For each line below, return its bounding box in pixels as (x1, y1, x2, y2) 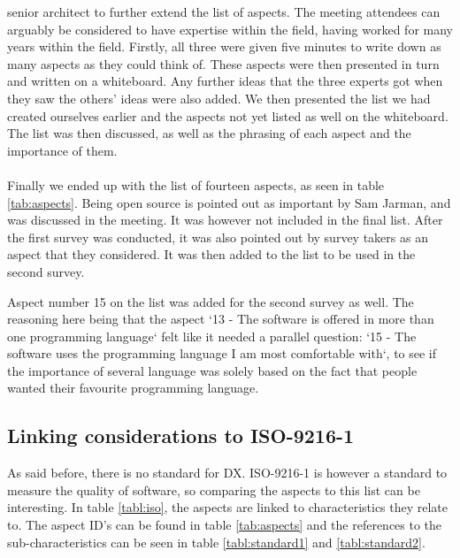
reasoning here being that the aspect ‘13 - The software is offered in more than (7, 310, 434, 328)
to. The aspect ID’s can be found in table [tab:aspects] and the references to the (7, 516, 442, 534)
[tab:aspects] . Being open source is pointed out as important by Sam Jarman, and (7, 193, 451, 211)
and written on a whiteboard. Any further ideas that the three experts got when (7, 72, 443, 90)
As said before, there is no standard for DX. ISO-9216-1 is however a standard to (7, 463, 448, 482)
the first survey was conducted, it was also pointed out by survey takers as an (7, 227, 428, 246)
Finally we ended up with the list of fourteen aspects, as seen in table (7, 175, 385, 194)
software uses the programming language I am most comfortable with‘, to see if (7, 344, 437, 363)
